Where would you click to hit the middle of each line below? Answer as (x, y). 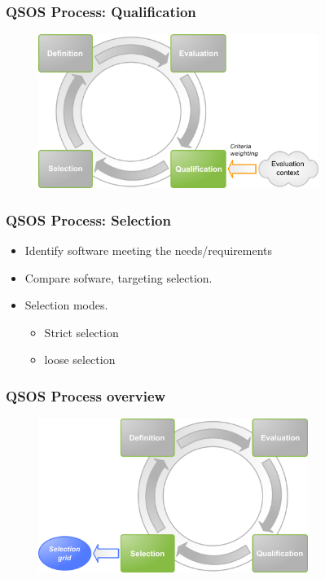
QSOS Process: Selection (88, 219)
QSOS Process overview (86, 395)
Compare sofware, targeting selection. (119, 277)
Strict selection (81, 332)
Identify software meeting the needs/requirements (149, 250)
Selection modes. (66, 305)
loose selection (80, 360)
